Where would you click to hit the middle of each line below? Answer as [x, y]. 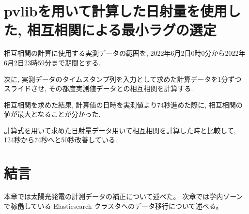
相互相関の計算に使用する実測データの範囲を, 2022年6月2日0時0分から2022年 [125, 53]
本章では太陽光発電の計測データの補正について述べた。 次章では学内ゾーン [124, 196]
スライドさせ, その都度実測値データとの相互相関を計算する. [99, 88]
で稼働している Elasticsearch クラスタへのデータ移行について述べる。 [113, 206]
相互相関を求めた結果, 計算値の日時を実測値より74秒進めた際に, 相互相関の [123, 104]
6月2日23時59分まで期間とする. [52, 62]
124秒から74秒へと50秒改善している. [61, 140]
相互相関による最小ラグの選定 [122, 30]
